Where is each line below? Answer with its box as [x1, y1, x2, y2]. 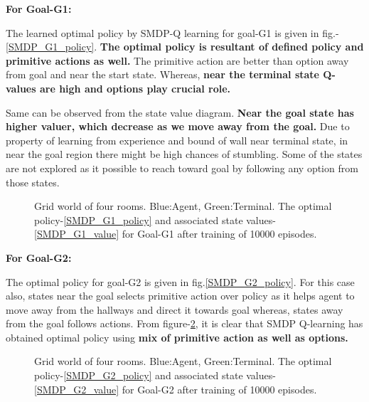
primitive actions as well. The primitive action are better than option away [6, 53, 349, 68]
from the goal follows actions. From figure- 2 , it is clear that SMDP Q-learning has [6, 316, 363, 331]
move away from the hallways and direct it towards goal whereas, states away [6, 302, 343, 317]
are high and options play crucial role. [39, 80, 231, 95]
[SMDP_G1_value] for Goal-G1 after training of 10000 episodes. [34, 226, 317, 241]
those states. [6, 174, 60, 189]
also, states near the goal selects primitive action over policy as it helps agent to [6, 288, 355, 303]
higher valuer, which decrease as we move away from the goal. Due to [6, 119, 350, 134]
